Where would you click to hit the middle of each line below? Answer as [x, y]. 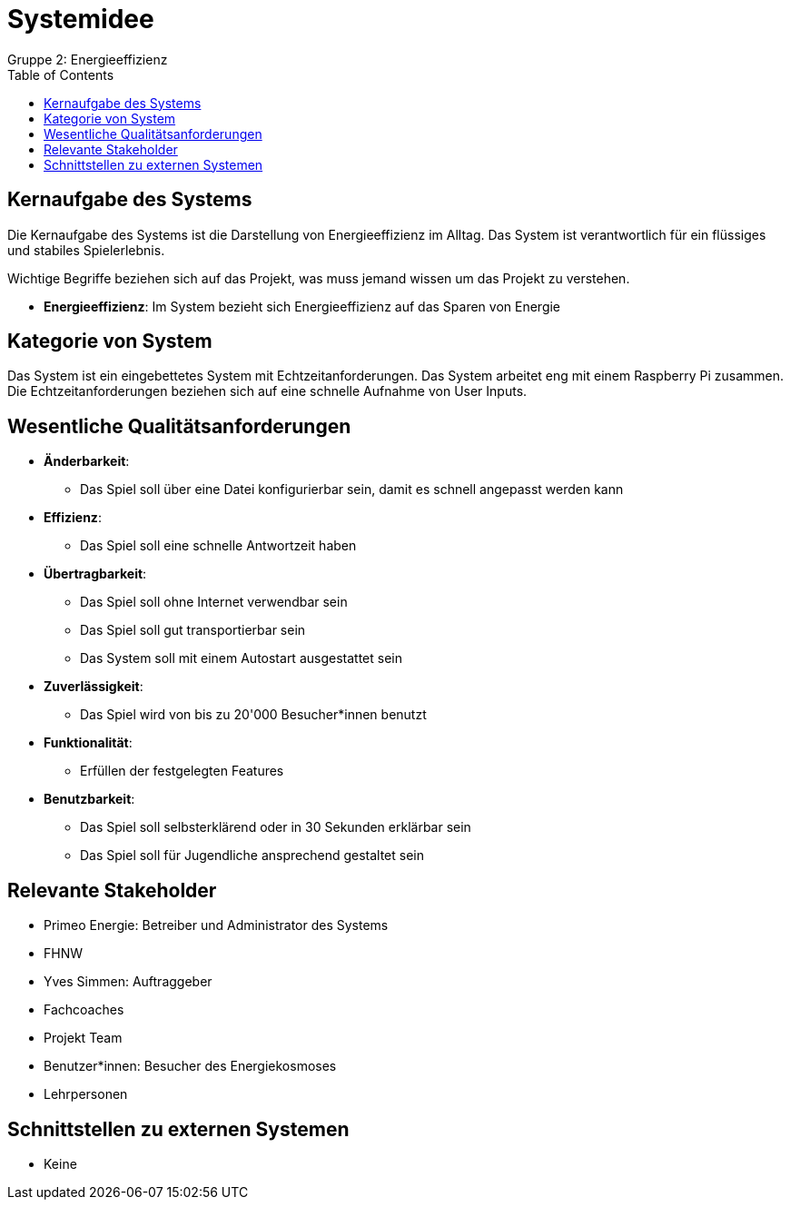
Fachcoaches [84, 1010]
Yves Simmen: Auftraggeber [128, 982]
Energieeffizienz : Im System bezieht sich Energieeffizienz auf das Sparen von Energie [302, 306]
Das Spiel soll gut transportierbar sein [193, 630]
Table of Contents [61, 74]
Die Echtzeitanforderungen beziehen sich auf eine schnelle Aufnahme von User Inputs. [267, 391]
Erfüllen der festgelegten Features [182, 771]
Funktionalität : [88, 743]
